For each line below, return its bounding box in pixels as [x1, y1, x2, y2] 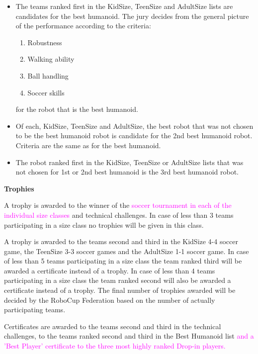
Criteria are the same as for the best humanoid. [15, 140, 161, 150]
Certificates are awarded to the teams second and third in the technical [4, 321, 221, 331]
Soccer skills [27, 87, 65, 97]
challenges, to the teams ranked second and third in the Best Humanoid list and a [4, 331, 254, 341]
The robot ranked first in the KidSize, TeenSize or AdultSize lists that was [15, 157, 244, 167]
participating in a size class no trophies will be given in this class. [4, 219, 204, 230]
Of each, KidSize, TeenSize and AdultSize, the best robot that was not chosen [15, 120, 254, 131]
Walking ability [27, 54, 75, 64]
